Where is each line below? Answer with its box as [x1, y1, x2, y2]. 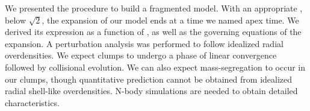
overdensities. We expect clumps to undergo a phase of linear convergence [5, 49, 277, 62]
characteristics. [5, 96, 60, 109]
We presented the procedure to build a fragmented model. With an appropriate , [5, 2, 303, 14]
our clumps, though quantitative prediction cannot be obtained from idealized [5, 72, 293, 85]
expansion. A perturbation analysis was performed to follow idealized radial [5, 37, 284, 49]
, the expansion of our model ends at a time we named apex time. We [42, 13, 299, 26]
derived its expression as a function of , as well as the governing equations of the [5, 25, 302, 38]
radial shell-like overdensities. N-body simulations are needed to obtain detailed [5, 84, 298, 97]
